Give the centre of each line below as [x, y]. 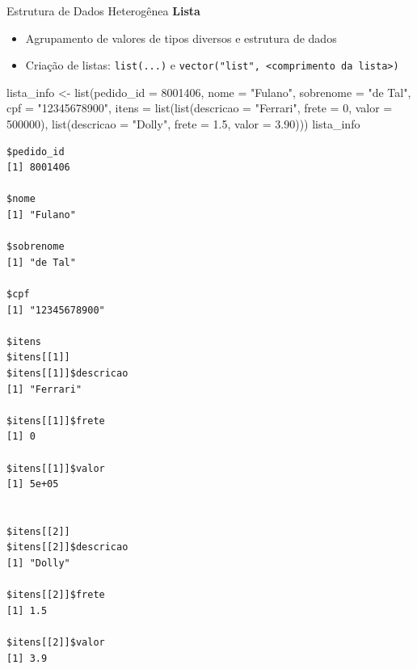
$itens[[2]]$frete [56, 595]
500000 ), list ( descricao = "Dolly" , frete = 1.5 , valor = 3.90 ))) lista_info [183, 124]
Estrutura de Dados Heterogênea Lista [103, 11]
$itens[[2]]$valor [56, 643]
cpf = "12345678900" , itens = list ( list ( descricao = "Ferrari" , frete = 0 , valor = [200, 108]
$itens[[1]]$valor [56, 468]
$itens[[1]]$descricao [67, 373]
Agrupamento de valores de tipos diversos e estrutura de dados [181, 38]
